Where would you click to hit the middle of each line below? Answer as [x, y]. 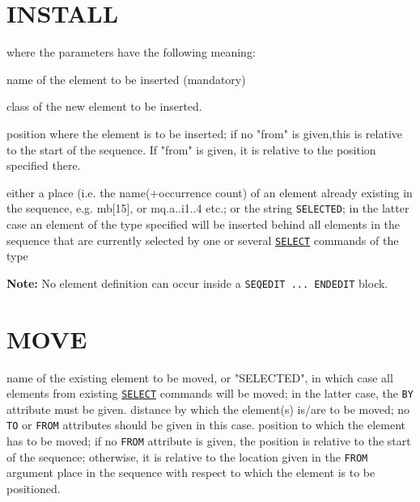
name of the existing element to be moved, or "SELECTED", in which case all [200, 377]
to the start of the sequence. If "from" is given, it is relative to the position [191, 149]
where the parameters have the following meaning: [131, 52]
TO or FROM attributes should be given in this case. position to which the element [206, 425]
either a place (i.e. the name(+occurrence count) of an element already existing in [210, 192]
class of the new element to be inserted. [104, 106]
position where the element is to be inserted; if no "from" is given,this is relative [205, 133]
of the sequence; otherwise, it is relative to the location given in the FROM [187, 456]
